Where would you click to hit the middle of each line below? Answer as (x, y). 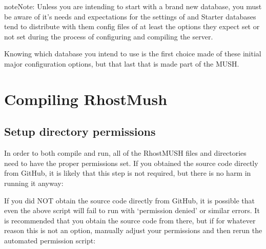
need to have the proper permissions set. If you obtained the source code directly (131, 163)
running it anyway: (34, 183)
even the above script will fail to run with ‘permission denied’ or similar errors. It (132, 210)
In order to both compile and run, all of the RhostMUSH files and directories (125, 153)
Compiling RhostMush (86, 99)
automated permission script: (50, 240)
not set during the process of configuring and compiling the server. (109, 36)
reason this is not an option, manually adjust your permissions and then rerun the (133, 230)
